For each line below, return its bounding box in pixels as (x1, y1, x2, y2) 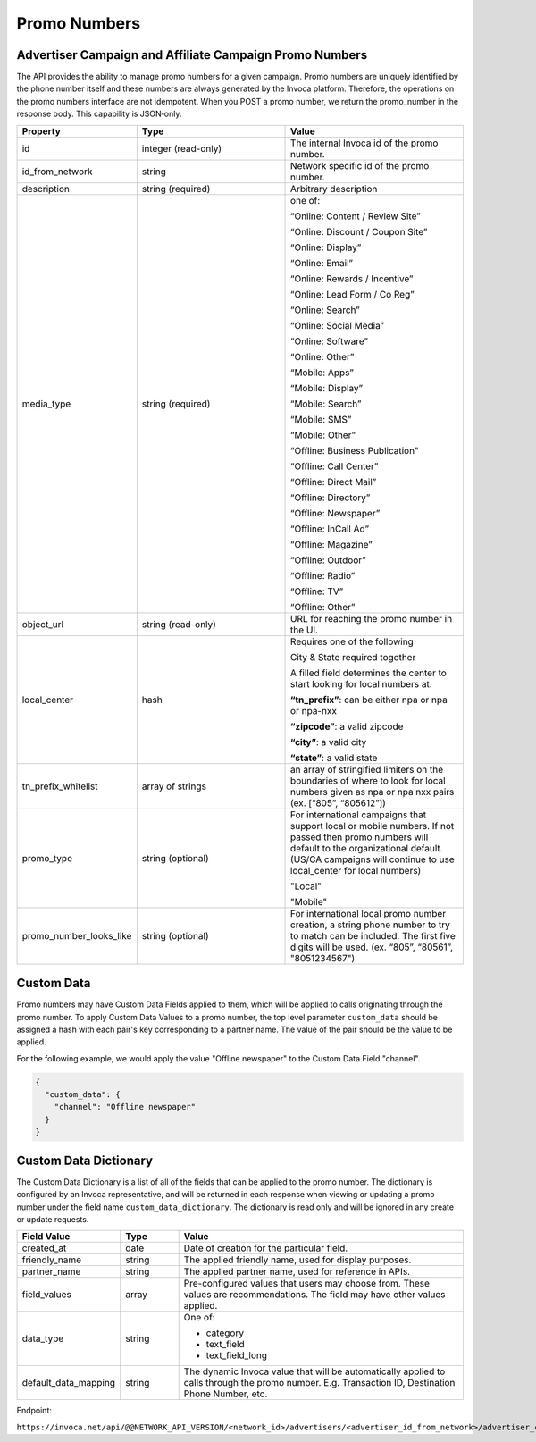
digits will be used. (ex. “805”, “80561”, (290, 941, 454, 953)
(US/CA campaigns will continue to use (290, 853, 455, 866)
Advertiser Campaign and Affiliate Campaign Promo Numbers (16, 47, 368, 63)
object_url (21, 617, 64, 630)
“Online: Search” (290, 304, 361, 316)
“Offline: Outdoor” (290, 554, 366, 566)
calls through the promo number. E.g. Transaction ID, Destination (183, 1377, 456, 1389)
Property (21, 125, 62, 138)
